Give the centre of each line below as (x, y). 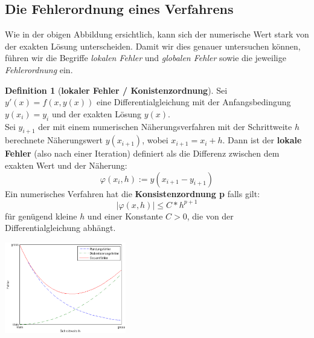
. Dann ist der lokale (262, 140)
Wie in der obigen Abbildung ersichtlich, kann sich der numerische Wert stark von (157, 34)
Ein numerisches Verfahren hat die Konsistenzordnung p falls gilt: (133, 193)
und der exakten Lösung (97, 113)
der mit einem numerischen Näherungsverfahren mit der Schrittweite (165, 126)
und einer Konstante (125, 216)
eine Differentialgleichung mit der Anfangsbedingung (194, 102)
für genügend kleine (41, 216)
